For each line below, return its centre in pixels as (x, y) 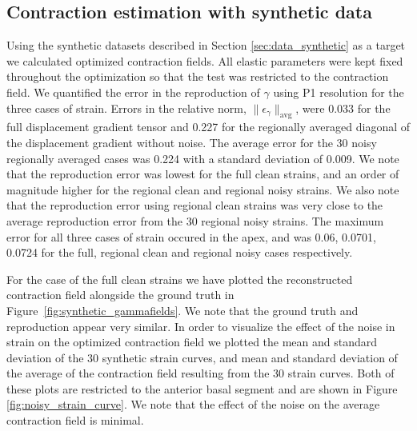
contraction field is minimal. (75, 420)
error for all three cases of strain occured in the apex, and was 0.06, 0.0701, (191, 236)
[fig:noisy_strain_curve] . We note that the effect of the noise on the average (193, 404)
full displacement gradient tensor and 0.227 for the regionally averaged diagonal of (208, 127)
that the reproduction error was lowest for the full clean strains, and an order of (203, 174)
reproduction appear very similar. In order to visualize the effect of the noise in (201, 326)
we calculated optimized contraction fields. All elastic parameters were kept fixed (205, 60)
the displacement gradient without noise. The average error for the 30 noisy (192, 142)
